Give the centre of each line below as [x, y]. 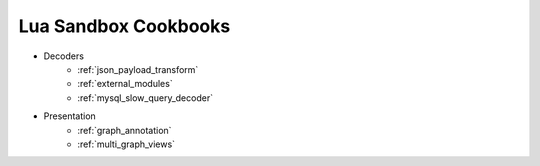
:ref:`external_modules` [125, 84]
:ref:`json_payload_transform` [138, 69]
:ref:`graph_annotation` [124, 130]
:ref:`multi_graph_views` [126, 144]
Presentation [70, 116]
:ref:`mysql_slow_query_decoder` [145, 97]
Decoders [64, 56]
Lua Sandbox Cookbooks [124, 26]
